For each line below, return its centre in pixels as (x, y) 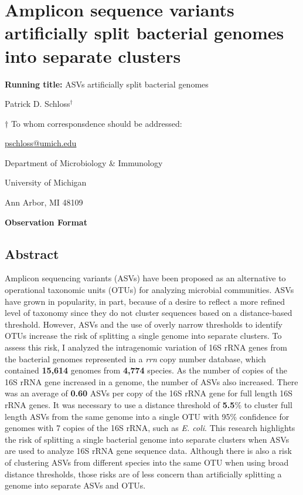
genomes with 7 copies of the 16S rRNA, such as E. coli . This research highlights (150, 428)
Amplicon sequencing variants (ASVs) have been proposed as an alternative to (145, 278)
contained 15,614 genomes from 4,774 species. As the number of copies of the (146, 370)
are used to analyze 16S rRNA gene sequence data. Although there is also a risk (148, 451)
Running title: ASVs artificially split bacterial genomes (107, 84)
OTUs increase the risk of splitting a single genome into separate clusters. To (143, 336)
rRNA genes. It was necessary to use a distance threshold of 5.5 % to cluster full (149, 404)
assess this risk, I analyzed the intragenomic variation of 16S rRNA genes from (146, 347)
